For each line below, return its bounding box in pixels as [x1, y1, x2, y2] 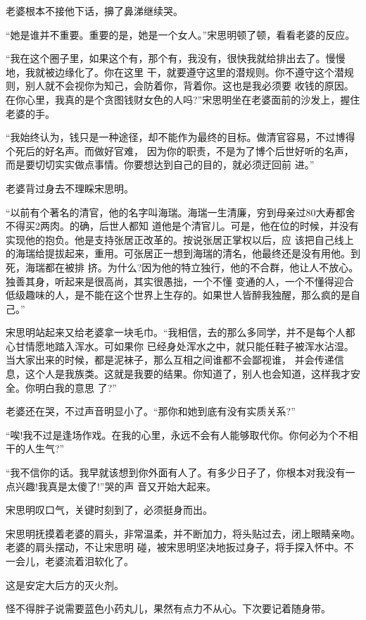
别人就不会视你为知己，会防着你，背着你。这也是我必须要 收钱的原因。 [25, 78, 354, 93]
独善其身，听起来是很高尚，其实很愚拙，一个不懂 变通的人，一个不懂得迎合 [6, 273, 354, 288]
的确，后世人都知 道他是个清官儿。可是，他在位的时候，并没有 [69, 218, 359, 233]
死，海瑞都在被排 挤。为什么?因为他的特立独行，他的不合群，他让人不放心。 [6, 259, 359, 274]
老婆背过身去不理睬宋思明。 [6, 180, 134, 195]
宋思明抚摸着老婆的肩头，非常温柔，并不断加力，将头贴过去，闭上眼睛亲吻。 [6, 526, 360, 540]
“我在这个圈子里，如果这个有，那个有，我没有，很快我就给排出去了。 [6, 51, 326, 66]
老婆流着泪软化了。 [44, 554, 134, 568]
